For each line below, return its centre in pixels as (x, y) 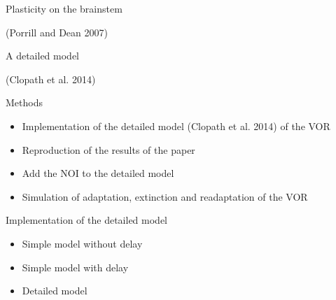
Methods (24, 102)
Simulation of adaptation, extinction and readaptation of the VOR (165, 196)
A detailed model (42, 56)
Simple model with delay (75, 267)
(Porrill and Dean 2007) (57, 32)
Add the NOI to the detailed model (98, 173)
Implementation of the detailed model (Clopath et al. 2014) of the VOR (176, 126)
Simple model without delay (82, 243)
